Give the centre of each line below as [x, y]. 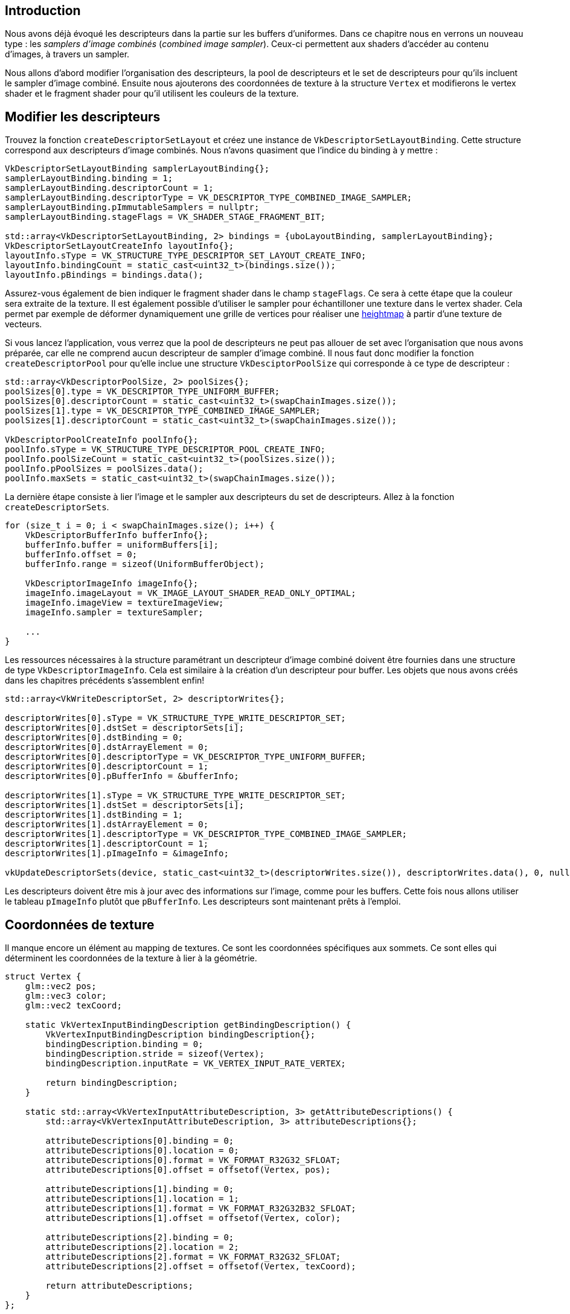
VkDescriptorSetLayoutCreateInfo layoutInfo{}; [120, 246]
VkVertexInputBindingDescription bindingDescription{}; [181, 1035]
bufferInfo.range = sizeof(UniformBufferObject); [145, 564]
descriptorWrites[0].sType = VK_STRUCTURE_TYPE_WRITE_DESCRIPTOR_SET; [175, 718]
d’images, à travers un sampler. [67, 54]
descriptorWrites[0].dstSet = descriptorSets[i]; [125, 728]
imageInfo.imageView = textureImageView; [124, 603]
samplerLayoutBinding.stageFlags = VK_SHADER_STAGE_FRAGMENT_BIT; [165, 217]
